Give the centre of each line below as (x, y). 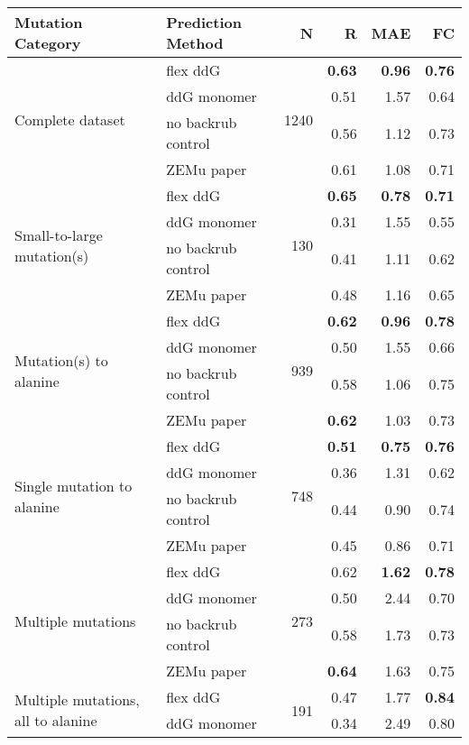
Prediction (204, 22)
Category (48, 43)
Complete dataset (70, 120)
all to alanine (56, 720)
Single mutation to (74, 485)
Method (195, 43)
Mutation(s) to (61, 360)
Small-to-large (59, 235)
